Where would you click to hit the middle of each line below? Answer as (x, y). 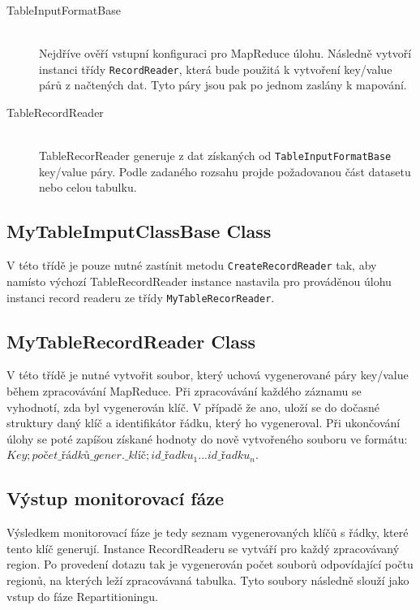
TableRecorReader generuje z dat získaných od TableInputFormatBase (215, 156)
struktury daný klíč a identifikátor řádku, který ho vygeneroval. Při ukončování (204, 423)
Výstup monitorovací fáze (116, 498)
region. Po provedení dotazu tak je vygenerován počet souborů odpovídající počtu (210, 564)
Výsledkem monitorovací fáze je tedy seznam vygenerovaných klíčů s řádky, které (208, 532)
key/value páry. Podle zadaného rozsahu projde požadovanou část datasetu (225, 171)
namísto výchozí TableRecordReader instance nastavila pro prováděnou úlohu (199, 281)
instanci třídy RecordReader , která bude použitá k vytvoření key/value (216, 69)
